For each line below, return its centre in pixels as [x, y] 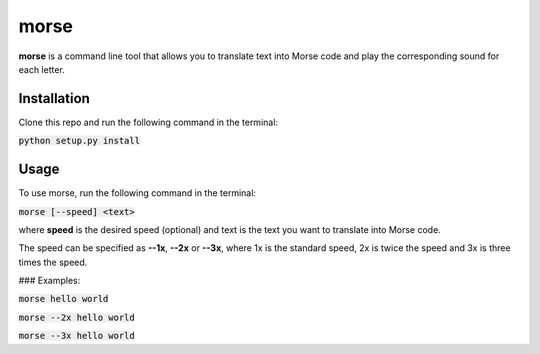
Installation [54, 98]
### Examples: [49, 281]
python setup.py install [79, 141]
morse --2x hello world [76, 317]
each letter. [41, 69]
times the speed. [53, 262]
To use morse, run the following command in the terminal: [137, 193]
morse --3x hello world [76, 336]
